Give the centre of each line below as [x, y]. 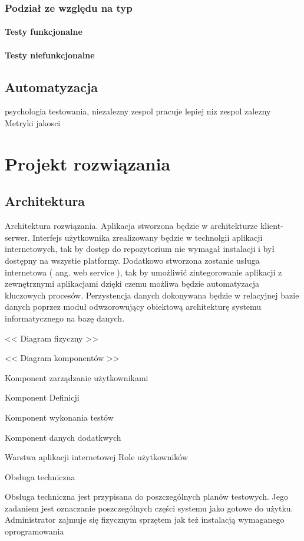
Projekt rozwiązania [88, 163]
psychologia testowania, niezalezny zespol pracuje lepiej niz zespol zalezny [138, 111]
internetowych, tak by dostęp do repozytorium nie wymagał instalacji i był [140, 249]
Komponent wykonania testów [59, 417]
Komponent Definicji [42, 397]
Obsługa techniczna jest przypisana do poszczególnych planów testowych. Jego [146, 496]
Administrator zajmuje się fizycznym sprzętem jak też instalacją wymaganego [145, 519]
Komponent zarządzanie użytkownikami [77, 377]
